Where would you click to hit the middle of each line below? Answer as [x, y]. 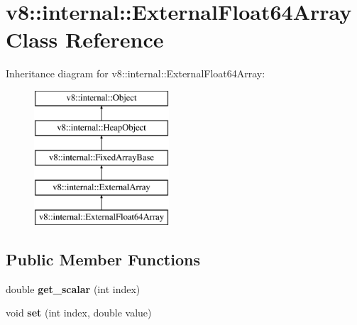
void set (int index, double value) [79, 313]
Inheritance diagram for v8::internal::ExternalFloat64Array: [136, 73]
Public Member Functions [103, 259]
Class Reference [85, 39]
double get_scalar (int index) [73, 288]
